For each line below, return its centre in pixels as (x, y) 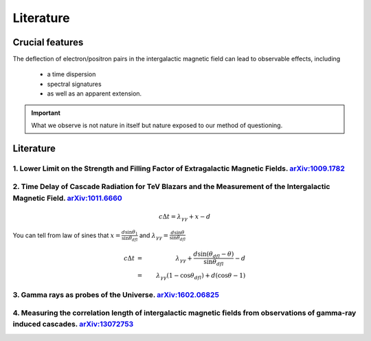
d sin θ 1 (130, 233)
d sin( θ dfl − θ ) (214, 254)
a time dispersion (71, 74)
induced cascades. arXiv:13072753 (73, 324)
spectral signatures (75, 84)
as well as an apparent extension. (94, 93)
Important (46, 113)
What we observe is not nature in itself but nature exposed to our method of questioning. (157, 125)
